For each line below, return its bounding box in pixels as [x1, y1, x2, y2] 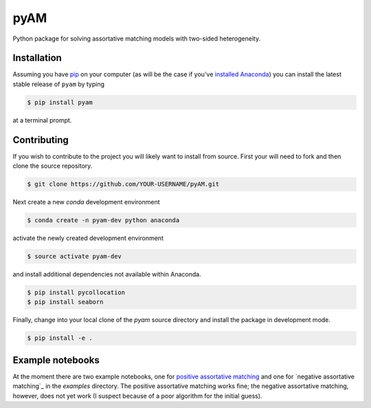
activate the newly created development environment [12, 234, 164, 242]
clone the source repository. [12, 162, 93, 170]
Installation [12, 52, 62, 64]
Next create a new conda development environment [12, 198, 161, 206]
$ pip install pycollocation [27, 289, 126, 296]
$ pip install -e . [27, 334, 93, 342]
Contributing [12, 134, 69, 146]
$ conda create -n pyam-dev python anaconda [27, 217, 180, 224]
